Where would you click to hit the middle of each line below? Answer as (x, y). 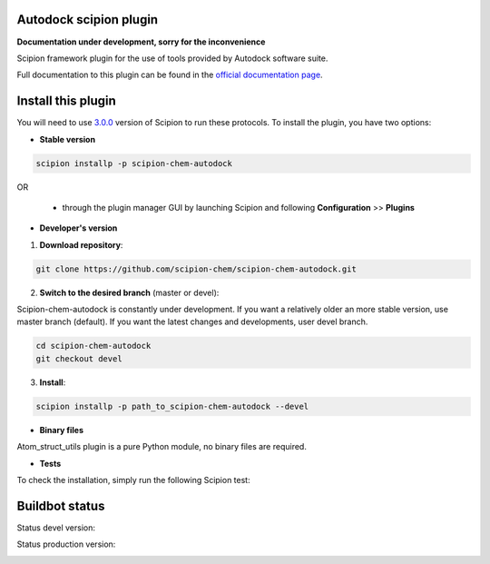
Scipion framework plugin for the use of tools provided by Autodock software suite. (172, 58)
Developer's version (78, 228)
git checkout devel (79, 358)
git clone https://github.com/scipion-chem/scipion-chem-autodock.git (196, 269)
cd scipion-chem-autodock (93, 346)
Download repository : (81, 244)
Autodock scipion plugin (88, 20)
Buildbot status (61, 505)
